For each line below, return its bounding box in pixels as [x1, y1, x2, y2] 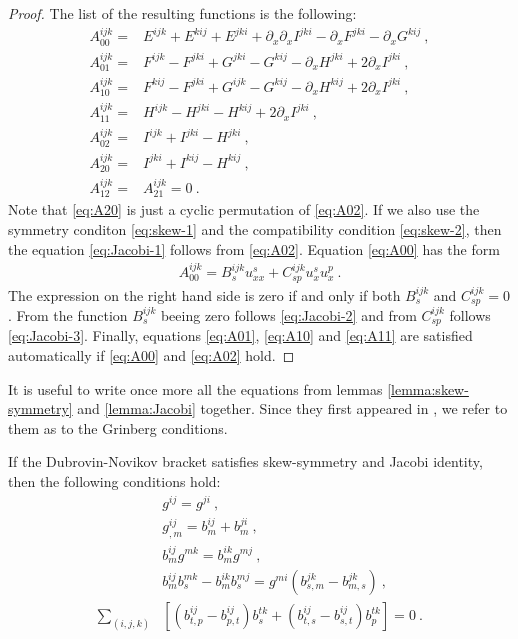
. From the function [8, 304, 128, 325]
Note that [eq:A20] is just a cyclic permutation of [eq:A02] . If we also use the [8, 199, 480, 220]
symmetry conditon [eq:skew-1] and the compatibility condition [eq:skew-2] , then [8, 219, 502, 240]
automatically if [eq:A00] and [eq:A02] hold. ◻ [8, 345, 295, 366]
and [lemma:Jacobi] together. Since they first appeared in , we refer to [77, 398, 508, 419]
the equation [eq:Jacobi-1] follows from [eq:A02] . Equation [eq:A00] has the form [8, 238, 500, 259]
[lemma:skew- [387, 378, 469, 399]
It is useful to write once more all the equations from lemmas [8, 378, 383, 399]
